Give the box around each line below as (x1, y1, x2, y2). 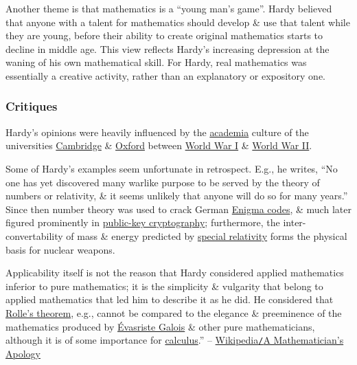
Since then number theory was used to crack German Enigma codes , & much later (5, 201, 352, 216)
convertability (5, 228, 63, 243)
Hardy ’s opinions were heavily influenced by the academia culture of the (5, 124, 309, 139)
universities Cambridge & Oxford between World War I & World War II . (5, 138, 312, 153)
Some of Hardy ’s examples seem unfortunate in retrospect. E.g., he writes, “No (5, 161, 338, 175)
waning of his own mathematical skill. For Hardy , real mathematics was (5, 55, 307, 69)
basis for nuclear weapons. (5, 242, 115, 256)
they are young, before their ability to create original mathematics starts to (5, 28, 323, 43)
